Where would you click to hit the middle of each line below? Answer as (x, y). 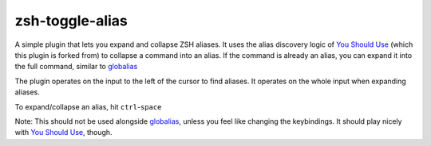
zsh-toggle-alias (71, 21)
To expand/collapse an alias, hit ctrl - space (88, 106)
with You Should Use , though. (63, 133)
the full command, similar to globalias (76, 67)
